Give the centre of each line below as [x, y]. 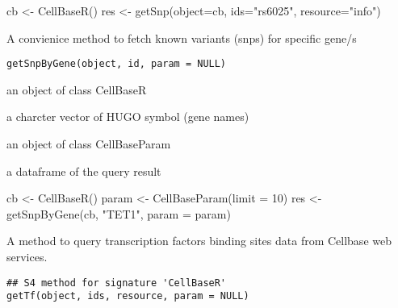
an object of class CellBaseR [77, 89]
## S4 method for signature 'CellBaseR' [117, 283]
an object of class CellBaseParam [89, 144]
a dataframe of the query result [84, 171]
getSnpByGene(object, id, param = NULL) [117, 64]
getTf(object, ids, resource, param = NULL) [128, 296]
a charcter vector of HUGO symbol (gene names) [128, 117]
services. [27, 256]
